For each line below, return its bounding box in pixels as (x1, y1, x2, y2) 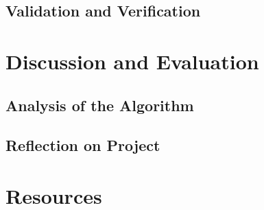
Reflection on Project (5, 135, 160, 156)
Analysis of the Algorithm (5, 94, 194, 115)
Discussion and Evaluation (5, 47, 259, 75)
